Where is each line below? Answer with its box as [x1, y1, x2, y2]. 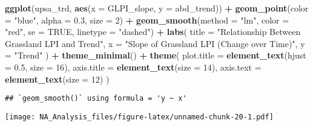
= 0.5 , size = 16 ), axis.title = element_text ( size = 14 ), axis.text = [5, 60, 262, 73]
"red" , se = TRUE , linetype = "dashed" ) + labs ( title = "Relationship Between [5, 25, 301, 38]
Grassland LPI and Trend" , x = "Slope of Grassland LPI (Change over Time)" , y [5, 37, 305, 49]
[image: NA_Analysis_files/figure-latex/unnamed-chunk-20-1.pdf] [5, 112, 274, 121]
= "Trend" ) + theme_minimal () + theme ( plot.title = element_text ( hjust [5, 49, 306, 61]
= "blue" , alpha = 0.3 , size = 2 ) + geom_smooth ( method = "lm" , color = [5, 13, 289, 26]
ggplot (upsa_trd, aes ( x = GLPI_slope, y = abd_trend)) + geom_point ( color [5, 2, 309, 14]
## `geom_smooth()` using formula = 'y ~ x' [5, 94, 187, 103]
